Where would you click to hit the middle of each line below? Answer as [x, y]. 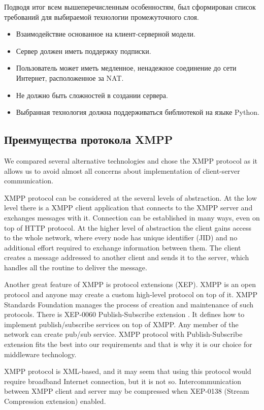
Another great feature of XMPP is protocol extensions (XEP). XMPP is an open [130, 284]
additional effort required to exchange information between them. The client [123, 247]
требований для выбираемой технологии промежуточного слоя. [102, 17]
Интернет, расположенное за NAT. [70, 77]
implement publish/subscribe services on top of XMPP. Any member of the [121, 324]
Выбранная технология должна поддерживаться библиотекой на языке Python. [138, 112]
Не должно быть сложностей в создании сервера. [92, 95]
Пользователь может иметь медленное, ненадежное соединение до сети [126, 68]
